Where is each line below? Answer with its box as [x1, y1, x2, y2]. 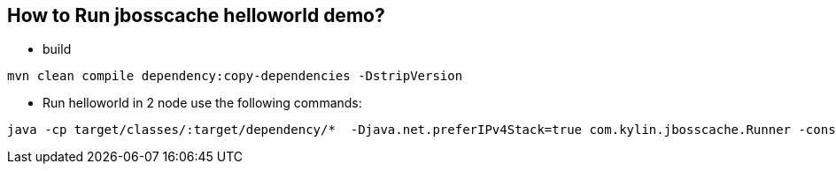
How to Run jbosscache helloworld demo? [7, 4, 385, 26]
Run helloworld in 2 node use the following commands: [43, 95, 362, 111]
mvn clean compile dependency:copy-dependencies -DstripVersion [7, 69, 463, 84]
